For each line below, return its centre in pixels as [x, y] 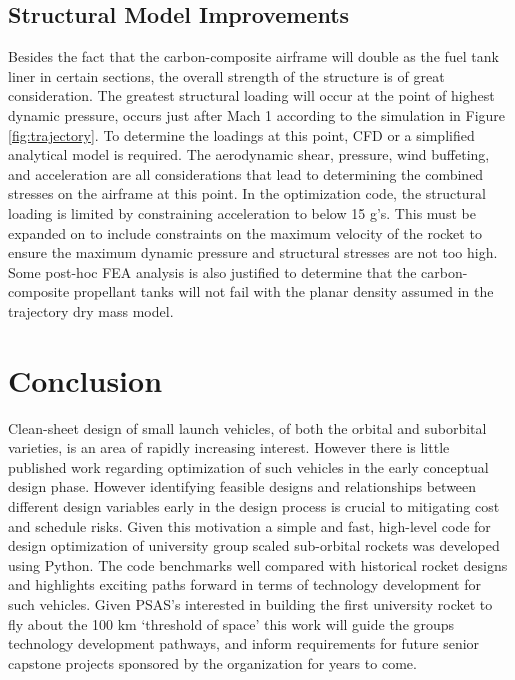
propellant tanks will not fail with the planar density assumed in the [283, 291]
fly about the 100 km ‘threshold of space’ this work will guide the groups [231, 623]
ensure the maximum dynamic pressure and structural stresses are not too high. [253, 252]
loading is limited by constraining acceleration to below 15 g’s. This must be [242, 212]
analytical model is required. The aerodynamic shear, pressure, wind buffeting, [249, 154]
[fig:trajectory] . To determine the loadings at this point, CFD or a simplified [241, 134]
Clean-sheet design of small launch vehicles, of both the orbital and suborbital [247, 427]
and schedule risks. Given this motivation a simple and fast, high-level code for [249, 525]
